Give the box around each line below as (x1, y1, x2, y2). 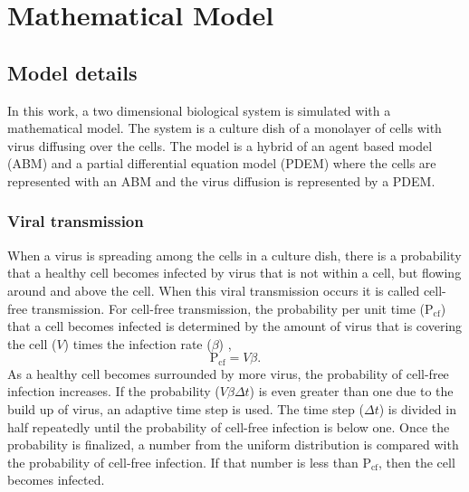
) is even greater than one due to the (249, 382, 454, 401)
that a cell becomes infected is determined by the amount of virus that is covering (7, 317, 463, 336)
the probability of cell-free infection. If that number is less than (7, 452, 359, 471)
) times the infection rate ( (63, 334, 212, 353)
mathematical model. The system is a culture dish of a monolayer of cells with (7, 118, 442, 137)
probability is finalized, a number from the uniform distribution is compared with (7, 435, 459, 454)
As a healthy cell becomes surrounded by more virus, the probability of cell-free (7, 364, 449, 383)
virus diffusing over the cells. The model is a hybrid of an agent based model (7, 136, 433, 155)
